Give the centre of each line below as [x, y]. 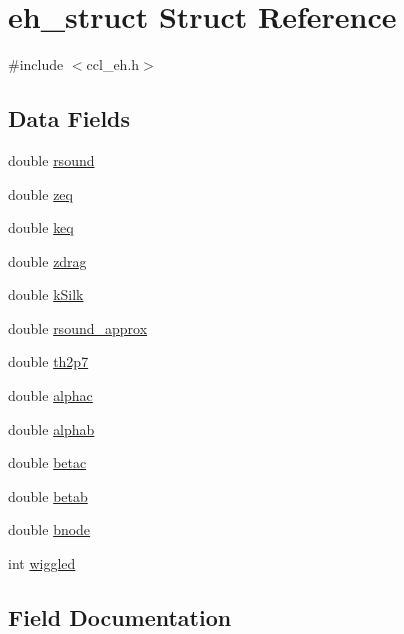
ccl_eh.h [113, 64]
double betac [47, 462]
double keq [41, 227]
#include [36, 64]
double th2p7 [48, 361]
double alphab [51, 428]
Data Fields [69, 118]
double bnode [49, 529]
